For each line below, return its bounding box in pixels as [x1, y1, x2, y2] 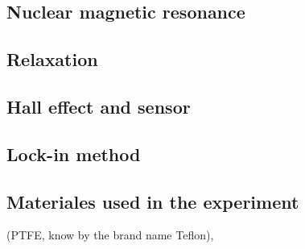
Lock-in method [6, 141, 141, 166]
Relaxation [6, 47, 98, 72]
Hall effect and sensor [6, 93, 191, 118]
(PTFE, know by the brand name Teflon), [6, 226, 214, 243]
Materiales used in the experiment [6, 189, 299, 214]
